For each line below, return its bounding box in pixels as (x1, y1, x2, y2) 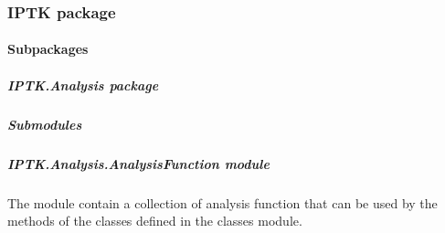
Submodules (7, 114, 82, 133)
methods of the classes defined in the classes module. (7, 211, 302, 230)
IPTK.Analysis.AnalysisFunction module (7, 154, 270, 173)
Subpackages (7, 39, 89, 58)
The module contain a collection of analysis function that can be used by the (7, 193, 438, 212)
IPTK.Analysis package (7, 75, 159, 94)
